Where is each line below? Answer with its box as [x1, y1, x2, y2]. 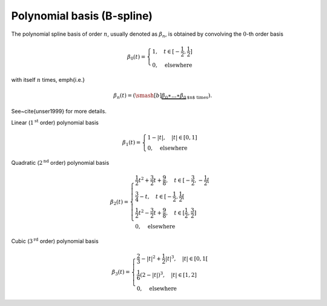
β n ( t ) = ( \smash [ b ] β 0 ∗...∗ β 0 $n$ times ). [113, 91, 212, 100]
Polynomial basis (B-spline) [11, 9, 153, 22]
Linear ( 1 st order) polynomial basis [11, 118, 99, 126]
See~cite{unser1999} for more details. [11, 108, 107, 115]
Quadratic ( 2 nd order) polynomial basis [11, 158, 110, 166]
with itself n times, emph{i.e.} [11, 76, 85, 83]
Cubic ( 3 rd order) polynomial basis [11, 236, 99, 245]
